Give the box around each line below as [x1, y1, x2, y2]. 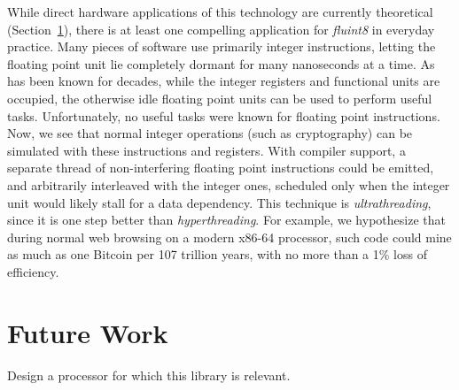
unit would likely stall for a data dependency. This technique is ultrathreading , [7, 193, 432, 211]
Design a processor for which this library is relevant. [7, 365, 291, 384]
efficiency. [7, 262, 59, 280]
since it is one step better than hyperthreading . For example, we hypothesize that [7, 210, 446, 229]
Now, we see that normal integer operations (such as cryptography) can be [7, 124, 413, 142]
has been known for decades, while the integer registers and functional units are [7, 72, 440, 90]
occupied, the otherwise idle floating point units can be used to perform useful [7, 88, 432, 107]
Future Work [7, 314, 168, 350]
